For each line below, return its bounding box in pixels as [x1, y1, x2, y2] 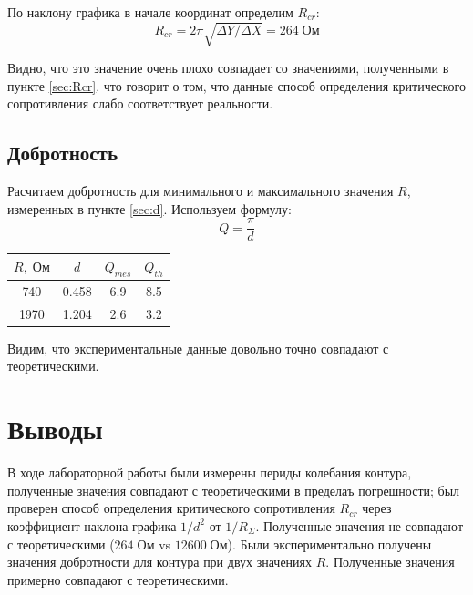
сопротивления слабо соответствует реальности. [7, 94, 273, 113]
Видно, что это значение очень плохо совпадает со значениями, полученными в [7, 58, 449, 77]
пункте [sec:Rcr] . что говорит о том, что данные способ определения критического [7, 76, 467, 95]
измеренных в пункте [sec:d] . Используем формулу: [7, 199, 292, 218]
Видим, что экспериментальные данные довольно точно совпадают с [7, 338, 389, 357]
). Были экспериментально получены [227, 534, 432, 553]
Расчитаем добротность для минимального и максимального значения [7, 181, 394, 200]
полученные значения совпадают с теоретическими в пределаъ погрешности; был [7, 480, 460, 499]
